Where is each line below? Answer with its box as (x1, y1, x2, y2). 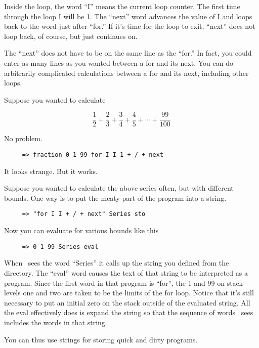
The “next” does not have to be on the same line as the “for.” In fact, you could (4, 48, 252, 58)
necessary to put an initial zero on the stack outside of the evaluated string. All (4, 297, 250, 308)
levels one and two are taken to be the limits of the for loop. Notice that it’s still (4, 287, 254, 298)
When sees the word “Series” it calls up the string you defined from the (4, 257, 229, 268)
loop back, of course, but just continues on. (4, 30, 138, 41)
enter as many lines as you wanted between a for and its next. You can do (4, 57, 234, 68)
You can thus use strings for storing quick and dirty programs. (4, 334, 198, 344)
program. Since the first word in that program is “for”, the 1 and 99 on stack (4, 277, 243, 288)
